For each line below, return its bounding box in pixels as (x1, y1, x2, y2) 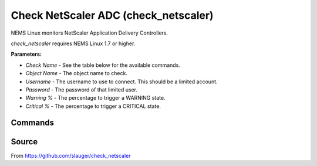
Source (11, 137, 38, 147)
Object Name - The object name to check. (25, 70, 127, 77)
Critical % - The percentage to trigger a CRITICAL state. (25, 103, 161, 110)
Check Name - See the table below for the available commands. (25, 62, 180, 69)
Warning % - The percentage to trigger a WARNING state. (25, 94, 166, 101)
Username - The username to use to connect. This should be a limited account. (25, 78, 218, 85)
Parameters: (11, 50, 42, 58)
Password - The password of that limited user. (25, 86, 138, 93)
